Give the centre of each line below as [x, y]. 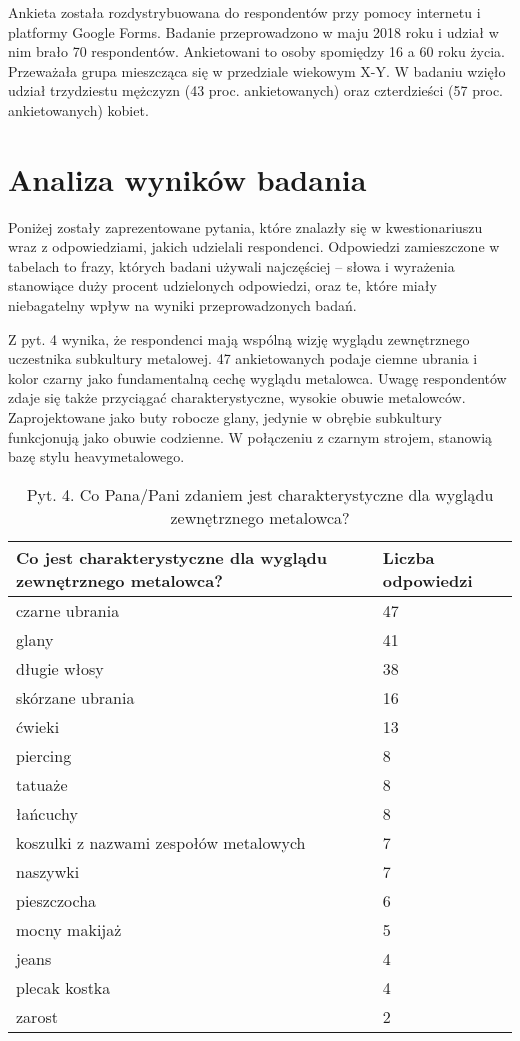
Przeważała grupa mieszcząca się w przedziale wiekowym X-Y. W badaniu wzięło [257, 70]
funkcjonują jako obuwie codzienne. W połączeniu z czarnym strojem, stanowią [250, 436]
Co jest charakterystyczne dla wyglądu [172, 557]
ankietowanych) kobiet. [78, 109]
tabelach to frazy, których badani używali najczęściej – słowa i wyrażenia [231, 265]
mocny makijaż [69, 929]
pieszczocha [56, 900]
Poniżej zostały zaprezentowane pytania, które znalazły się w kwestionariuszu [245, 226]
